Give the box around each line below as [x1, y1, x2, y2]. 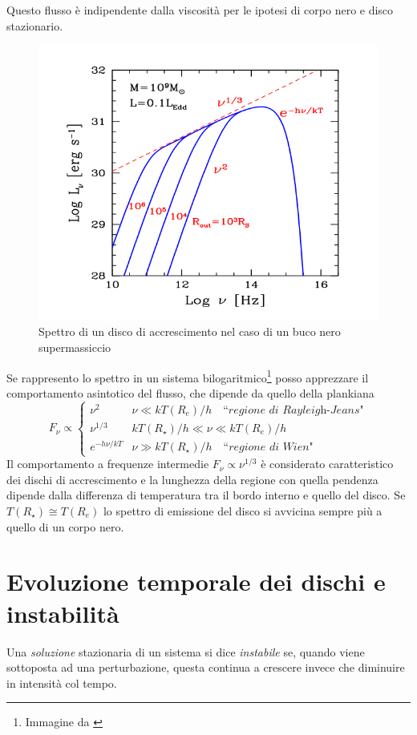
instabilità [6, 596, 119, 629]
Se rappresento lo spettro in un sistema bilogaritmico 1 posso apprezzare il [6, 366, 369, 386]
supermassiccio [38, 338, 111, 355]
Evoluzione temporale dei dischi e [6, 565, 386, 598]
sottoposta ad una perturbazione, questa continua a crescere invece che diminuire [6, 659, 405, 676]
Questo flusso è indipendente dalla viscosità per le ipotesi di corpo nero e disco [6, 2, 394, 18]
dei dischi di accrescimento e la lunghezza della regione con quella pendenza [6, 470, 379, 487]
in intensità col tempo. [6, 674, 117, 691]
